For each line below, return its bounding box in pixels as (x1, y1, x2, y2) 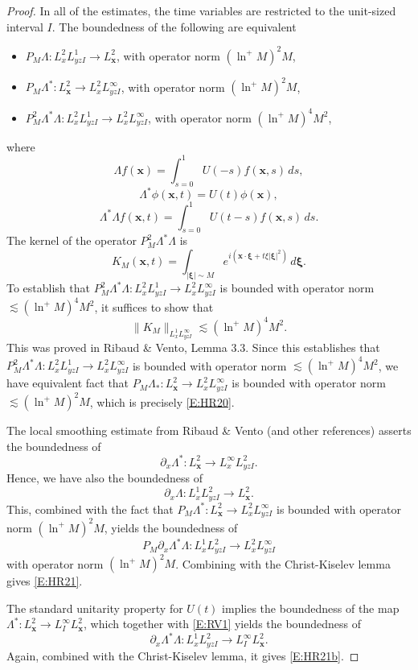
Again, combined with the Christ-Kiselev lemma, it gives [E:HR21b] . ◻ (6, 647, 359, 664)
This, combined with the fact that (6, 500, 174, 517)
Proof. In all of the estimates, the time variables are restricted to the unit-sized (6, 2, 396, 19)
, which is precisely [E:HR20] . (89, 393, 235, 410)
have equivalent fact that (6, 374, 129, 391)
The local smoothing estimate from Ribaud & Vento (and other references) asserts (6, 422, 412, 439)
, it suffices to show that (94, 298, 214, 315)
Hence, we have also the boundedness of (6, 469, 203, 486)
